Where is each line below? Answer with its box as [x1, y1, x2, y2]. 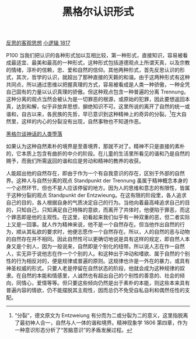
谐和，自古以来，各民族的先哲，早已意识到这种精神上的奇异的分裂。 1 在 [6, 109, 177, 117]
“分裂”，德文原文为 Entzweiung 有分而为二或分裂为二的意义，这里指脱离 [14, 312, 188, 319]
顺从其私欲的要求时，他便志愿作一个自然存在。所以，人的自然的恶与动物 [16, 228, 190, 235]
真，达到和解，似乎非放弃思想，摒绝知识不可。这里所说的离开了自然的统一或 [6, 103, 190, 110]
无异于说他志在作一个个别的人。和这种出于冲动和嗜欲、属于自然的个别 [21, 250, 190, 257]
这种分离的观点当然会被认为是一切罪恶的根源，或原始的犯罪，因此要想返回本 [6, 96, 190, 103]
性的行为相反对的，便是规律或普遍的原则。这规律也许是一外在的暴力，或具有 [6, 257, 190, 264]
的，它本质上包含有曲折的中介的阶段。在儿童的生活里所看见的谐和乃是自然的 [6, 150, 190, 157]
